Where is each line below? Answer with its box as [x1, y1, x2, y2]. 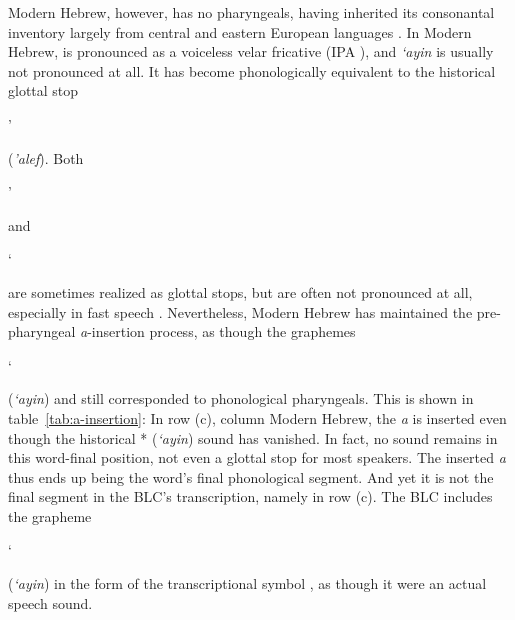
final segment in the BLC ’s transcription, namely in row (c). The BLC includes [8, 486, 493, 507]
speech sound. [8, 592, 93, 613]
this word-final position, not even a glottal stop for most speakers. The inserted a [8, 447, 506, 468]
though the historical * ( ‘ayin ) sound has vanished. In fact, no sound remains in [8, 427, 498, 448]
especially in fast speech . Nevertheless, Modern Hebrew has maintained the [8, 301, 473, 322]
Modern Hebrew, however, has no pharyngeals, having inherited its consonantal [8, 2, 495, 22]
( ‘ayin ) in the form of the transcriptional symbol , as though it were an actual [8, 573, 487, 594]
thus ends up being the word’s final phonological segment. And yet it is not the [8, 466, 494, 487]
